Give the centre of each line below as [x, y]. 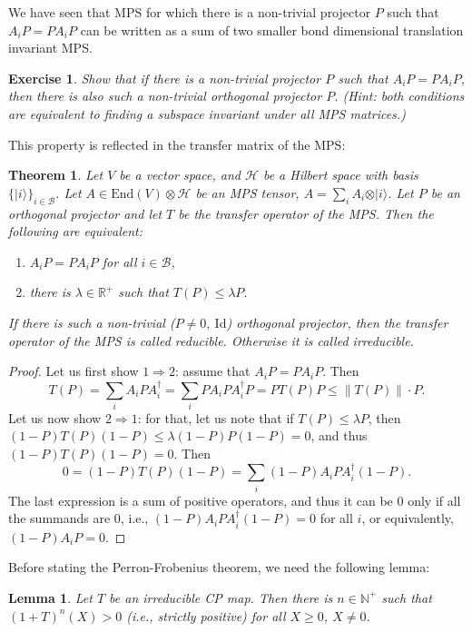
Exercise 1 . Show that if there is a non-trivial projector [165, 78]
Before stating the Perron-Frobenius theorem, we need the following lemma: [219, 567]
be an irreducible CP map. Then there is [221, 597]
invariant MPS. [50, 48]
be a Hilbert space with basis [340, 175]
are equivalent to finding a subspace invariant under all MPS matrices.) [207, 113]
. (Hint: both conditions [399, 96]
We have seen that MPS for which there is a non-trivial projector [190, 12]
